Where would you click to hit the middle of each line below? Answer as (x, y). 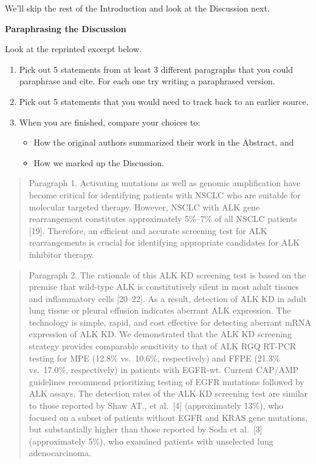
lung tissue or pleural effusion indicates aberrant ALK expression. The (160, 310)
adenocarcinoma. (60, 453)
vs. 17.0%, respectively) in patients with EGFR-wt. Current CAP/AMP (164, 370)
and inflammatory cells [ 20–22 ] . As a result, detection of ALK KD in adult (168, 298)
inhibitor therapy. (61, 254)
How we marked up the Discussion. (99, 162)
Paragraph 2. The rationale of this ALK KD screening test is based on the (167, 274)
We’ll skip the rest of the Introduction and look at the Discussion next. (137, 8)
